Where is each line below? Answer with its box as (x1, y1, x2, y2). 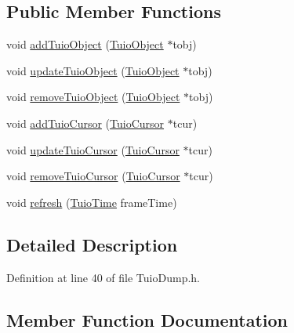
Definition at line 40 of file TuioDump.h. (6, 269, 200, 285)
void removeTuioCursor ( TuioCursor (6, 168, 180, 184)
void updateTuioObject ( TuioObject (6, 62, 180, 78)
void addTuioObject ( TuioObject (6, 36, 164, 52)
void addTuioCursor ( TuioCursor (6, 114, 165, 131)
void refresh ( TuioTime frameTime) (6, 194, 177, 210)
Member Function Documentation (6, 307, 289, 331)
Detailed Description (6, 232, 178, 256)
